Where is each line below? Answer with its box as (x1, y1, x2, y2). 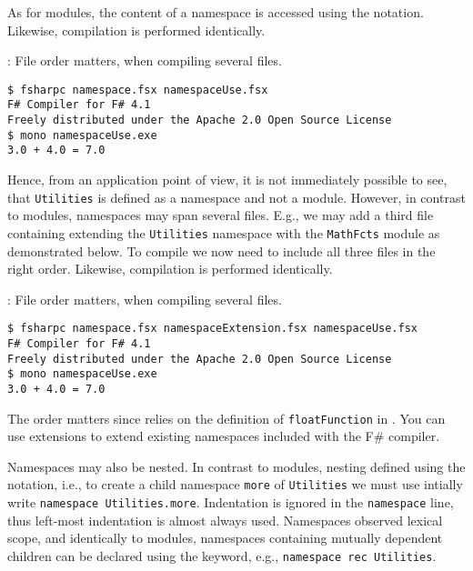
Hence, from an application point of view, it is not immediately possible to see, (7, 170, 448, 189)
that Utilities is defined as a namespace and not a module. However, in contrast (7, 187, 466, 206)
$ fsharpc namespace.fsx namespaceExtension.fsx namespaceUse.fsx (7, 322, 418, 336)
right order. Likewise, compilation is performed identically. (7, 259, 333, 278)
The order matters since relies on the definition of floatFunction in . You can (7, 408, 446, 427)
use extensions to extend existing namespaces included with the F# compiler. (7, 426, 440, 446)
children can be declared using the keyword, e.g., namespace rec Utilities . (7, 546, 437, 565)
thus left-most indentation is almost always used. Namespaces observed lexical (7, 510, 443, 529)
